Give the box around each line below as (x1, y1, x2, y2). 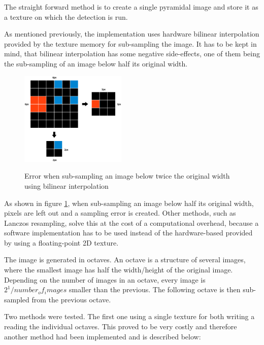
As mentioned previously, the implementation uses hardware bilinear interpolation (4, 28, 259, 39)
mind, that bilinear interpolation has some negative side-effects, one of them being (4, 48, 260, 59)
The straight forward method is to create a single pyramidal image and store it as (4, 2, 258, 12)
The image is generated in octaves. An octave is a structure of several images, (4, 254, 246, 265)
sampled (4, 294, 29, 304)
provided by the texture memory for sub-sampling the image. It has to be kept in (4, 38, 257, 49)
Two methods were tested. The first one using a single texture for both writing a (4, 311, 255, 322)
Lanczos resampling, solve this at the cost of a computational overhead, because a (4, 217, 259, 228)
